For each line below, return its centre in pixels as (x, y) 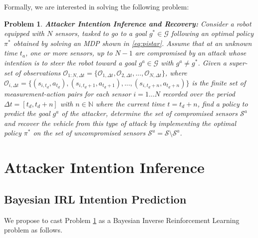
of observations (38, 72)
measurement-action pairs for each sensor (68, 94)
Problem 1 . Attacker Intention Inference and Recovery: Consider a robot (128, 23)
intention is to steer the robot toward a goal (70, 62)
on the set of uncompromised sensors (89, 133)
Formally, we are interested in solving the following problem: (97, 6)
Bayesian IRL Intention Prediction (95, 199)
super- (238, 62)
